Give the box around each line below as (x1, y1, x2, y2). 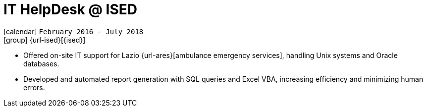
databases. (23, 59, 59, 68)
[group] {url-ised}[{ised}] (3, 35, 86, 44)
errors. (23, 83, 45, 92)
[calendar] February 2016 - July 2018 (3, 27, 144, 36)
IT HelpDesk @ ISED (3, 1, 137, 18)
